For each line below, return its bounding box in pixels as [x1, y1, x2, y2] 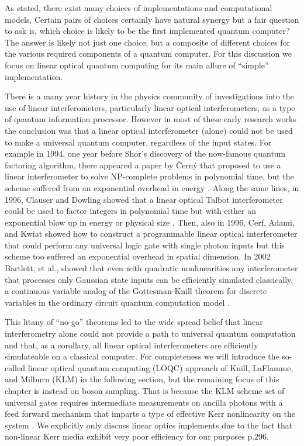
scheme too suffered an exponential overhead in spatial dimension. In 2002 [5, 250, 271, 262]
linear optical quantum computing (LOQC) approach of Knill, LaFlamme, [27, 361, 293, 374]
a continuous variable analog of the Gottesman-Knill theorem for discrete [5, 285, 267, 297]
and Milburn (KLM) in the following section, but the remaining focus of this [5, 373, 279, 385]
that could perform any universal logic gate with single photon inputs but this [5, 238, 285, 251]
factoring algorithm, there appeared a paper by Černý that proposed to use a [5, 158, 281, 171]
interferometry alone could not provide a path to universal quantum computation [5, 327, 296, 340]
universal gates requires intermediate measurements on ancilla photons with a [5, 396, 283, 408]
